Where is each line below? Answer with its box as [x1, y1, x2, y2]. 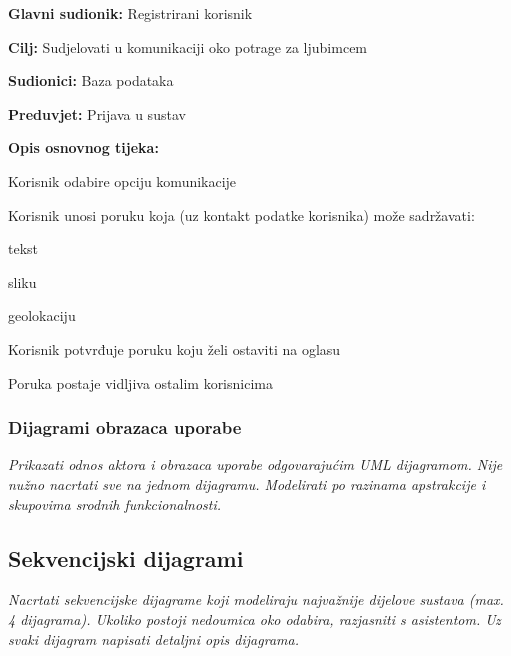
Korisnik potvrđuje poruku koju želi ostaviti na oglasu [8, 338, 341, 359]
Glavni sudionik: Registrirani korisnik [8, 3, 253, 23]
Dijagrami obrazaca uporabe [8, 415, 242, 440]
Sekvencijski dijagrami [8, 542, 244, 573]
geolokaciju [8, 305, 76, 326]
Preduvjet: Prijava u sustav [8, 103, 186, 124]
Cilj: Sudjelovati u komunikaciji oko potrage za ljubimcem [8, 36, 368, 57]
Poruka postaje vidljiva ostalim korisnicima [8, 372, 273, 393]
